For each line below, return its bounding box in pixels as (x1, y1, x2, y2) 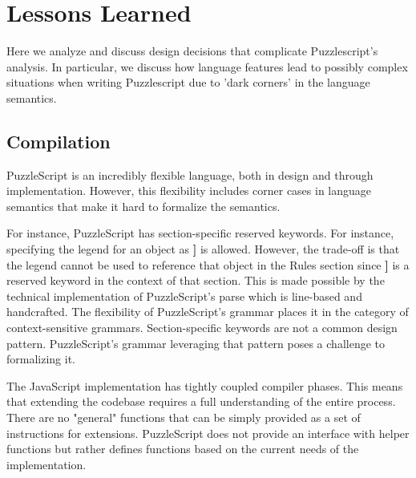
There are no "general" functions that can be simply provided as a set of (6, 409, 361, 426)
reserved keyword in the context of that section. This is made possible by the (6, 272, 385, 289)
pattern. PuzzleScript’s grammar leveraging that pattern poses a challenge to (6, 334, 385, 351)
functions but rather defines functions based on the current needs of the (6, 440, 359, 457)
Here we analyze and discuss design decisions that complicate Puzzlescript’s (6, 43, 378, 59)
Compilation (6, 128, 111, 153)
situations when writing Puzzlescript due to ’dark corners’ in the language (6, 74, 370, 91)
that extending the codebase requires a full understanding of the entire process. (6, 393, 396, 410)
